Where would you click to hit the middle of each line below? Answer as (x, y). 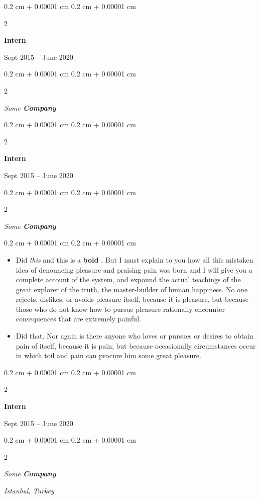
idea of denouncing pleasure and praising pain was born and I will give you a (134, 269)
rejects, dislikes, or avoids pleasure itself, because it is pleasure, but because (132, 299)
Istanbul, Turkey (29, 490)
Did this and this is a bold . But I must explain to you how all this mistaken (135, 259)
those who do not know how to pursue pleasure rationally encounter (120, 309)
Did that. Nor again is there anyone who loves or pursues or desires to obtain (135, 336)
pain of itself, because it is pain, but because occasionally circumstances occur (136, 345)
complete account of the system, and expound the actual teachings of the (128, 279)
